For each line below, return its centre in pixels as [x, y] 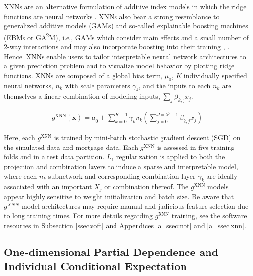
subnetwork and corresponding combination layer [122, 176]
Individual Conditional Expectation [95, 266]
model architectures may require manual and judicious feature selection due [135, 206]
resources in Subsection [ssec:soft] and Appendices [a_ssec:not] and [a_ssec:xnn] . [125, 225]
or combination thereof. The [147, 186]
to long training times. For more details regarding [78, 216]
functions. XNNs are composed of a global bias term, [83, 75]
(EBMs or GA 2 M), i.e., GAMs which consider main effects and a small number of [126, 36]
